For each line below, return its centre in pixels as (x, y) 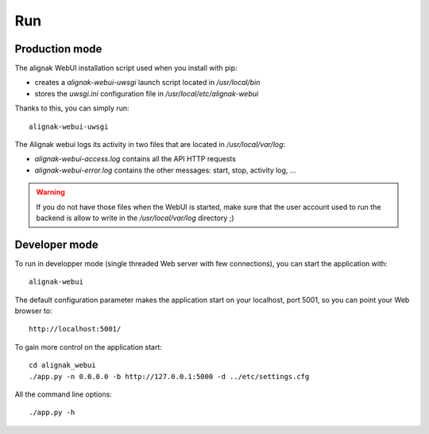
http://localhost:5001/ (75, 329)
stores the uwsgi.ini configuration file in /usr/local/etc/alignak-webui (147, 93)
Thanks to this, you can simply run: (72, 108)
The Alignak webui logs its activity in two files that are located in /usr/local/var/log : (150, 145)
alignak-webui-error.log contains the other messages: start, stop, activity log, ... (165, 170)
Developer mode (56, 244)
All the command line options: (64, 394)
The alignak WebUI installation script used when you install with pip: (126, 68)
